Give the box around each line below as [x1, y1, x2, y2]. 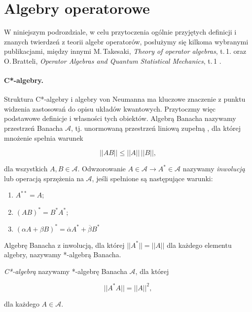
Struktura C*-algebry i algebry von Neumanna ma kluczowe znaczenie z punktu [4, 94, 246, 104]
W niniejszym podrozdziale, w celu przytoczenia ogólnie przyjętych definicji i [4, 27, 237, 37]
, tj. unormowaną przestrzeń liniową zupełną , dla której [71, 123, 241, 133]
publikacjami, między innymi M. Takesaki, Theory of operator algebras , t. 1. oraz [4, 46, 247, 56]
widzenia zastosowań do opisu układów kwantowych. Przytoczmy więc [4, 103, 216, 114]
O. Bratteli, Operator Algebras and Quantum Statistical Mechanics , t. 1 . [4, 55, 221, 66]
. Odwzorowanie [77, 163, 126, 174]
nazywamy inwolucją [182, 163, 245, 174]
